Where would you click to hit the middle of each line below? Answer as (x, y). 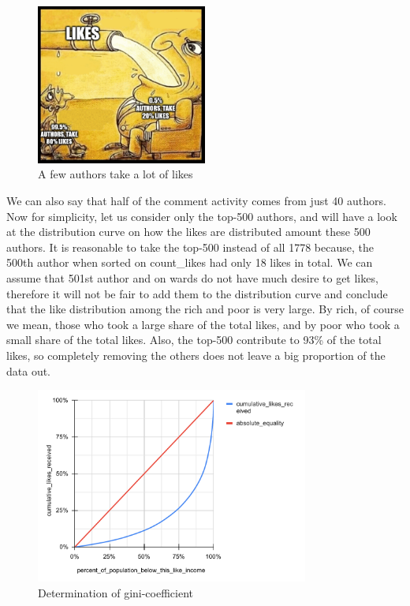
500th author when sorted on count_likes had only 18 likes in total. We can (190, 262)
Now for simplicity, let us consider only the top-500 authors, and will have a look (202, 216)
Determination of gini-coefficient (116, 592)
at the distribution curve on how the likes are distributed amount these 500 (188, 232)
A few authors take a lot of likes (116, 174)
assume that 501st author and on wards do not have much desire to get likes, (192, 278)
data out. (29, 370)
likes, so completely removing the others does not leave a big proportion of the (196, 355)
